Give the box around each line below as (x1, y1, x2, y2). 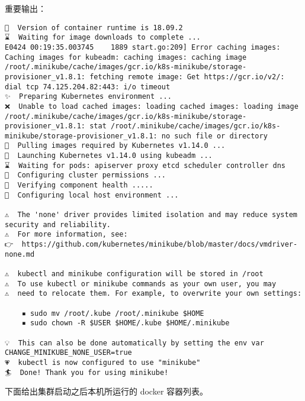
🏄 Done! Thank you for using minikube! (5, 368, 169, 377)
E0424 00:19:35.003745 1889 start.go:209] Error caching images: (5, 43, 281, 51)
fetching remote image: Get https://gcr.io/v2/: (89, 72, 285, 81)
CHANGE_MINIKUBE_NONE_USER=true (5, 348, 132, 357)
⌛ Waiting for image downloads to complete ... (5, 33, 201, 42)
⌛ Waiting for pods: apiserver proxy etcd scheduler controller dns (5, 161, 285, 170)
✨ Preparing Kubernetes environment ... (5, 92, 172, 101)
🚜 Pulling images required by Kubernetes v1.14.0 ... (5, 141, 226, 150)
